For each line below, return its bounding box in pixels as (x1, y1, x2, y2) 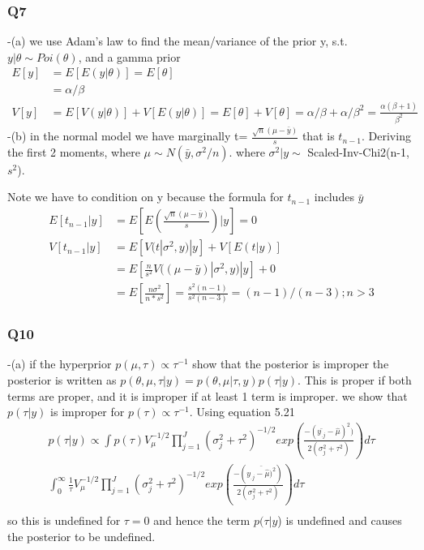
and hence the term (153, 512, 251, 529)
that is (302, 127, 335, 144)
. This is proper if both (298, 372, 412, 389)
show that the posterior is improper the (192, 355, 389, 372)
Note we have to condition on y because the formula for (7, 188, 284, 205)
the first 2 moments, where (7, 143, 140, 160)
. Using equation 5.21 (189, 403, 295, 420)
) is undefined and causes (277, 512, 402, 529)
